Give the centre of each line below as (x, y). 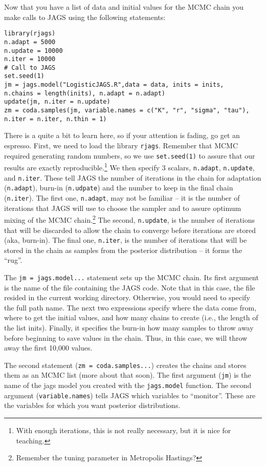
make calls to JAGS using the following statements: (85, 17)
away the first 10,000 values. (48, 348)
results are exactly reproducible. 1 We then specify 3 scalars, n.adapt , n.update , (129, 167)
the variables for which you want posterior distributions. (92, 405)
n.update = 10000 (34, 51)
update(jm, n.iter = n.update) (57, 102)
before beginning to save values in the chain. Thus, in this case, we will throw (126, 337)
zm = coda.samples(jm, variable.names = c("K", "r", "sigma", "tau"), (127, 111)
